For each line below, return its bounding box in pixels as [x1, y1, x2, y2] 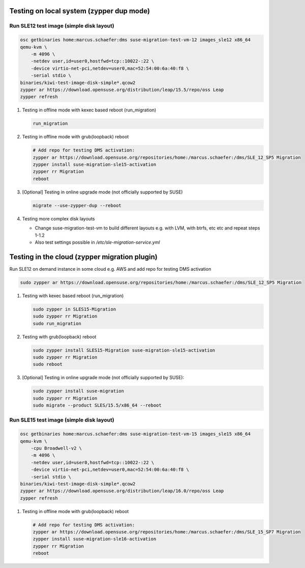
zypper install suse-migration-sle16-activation [33, 536, 157, 542]
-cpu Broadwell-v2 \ [30, 445, 82, 451]
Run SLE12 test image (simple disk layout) [9, 22, 114, 30]
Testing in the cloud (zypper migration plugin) [9, 252, 158, 261]
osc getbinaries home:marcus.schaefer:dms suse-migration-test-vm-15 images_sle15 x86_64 [20, 431, 251, 437]
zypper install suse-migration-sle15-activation [33, 162, 157, 167]
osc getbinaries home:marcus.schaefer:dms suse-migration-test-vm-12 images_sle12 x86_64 [20, 37, 251, 43]
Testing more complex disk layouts [22, 215, 95, 221]
